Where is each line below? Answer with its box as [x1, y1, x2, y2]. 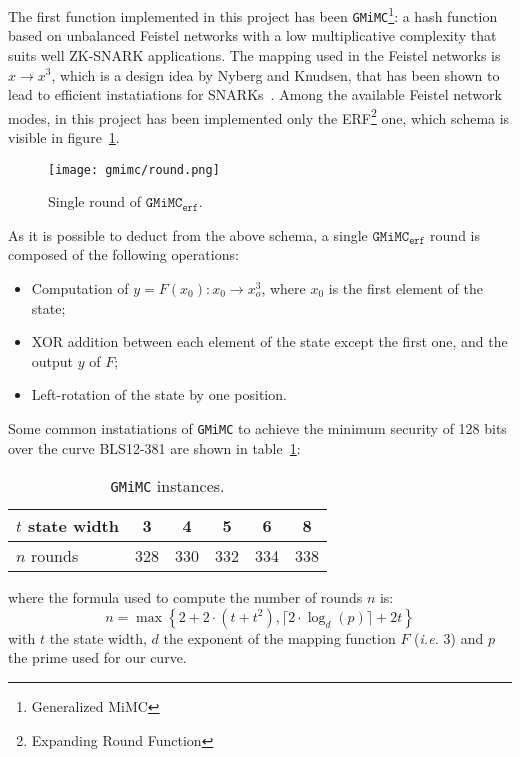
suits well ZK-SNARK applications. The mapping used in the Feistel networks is [8, 44, 501, 65]
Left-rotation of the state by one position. [31, 384, 287, 405]
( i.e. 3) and [414, 627, 484, 648]
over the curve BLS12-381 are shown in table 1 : [8, 437, 301, 458]
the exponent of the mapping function [163, 627, 396, 648]
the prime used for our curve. [8, 647, 187, 668]
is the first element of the [328, 277, 483, 298]
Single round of [48, 191, 142, 212]
